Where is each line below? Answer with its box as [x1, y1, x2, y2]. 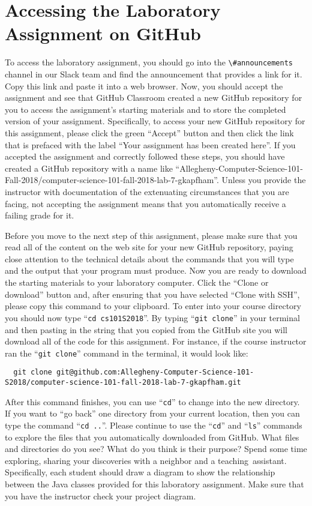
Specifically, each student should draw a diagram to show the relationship [5, 466, 275, 478]
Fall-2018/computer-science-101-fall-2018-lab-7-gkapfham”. [5, 173, 219, 186]
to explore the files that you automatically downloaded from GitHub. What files [5, 430, 299, 443]
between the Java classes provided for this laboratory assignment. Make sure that [5, 477, 304, 490]
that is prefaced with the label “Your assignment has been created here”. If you [5, 138, 296, 151]
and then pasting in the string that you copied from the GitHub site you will [5, 323, 288, 336]
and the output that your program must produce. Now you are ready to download [5, 264, 307, 277]
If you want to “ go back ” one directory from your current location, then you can [5, 407, 300, 420]
